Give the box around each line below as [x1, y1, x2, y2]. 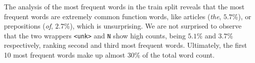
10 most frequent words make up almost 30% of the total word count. [4, 50, 215, 60]
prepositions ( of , [4, 21, 53, 31]
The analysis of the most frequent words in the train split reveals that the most [4, 1, 245, 11]
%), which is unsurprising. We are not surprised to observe [64, 21, 242, 31]
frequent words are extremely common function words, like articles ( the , [4, 11, 221, 21]
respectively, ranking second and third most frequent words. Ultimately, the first [4, 40, 247, 50]
